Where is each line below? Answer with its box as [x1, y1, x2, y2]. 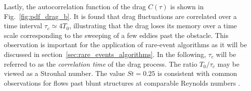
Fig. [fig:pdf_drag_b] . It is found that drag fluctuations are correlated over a [4, 11, 237, 21]
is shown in [170, 1, 204, 11]
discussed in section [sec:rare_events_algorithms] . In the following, [4, 49, 206, 59]
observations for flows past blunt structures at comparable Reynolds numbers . [4, 77, 240, 88]
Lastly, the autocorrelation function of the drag [4, 1, 146, 11]
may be [217, 58, 240, 69]
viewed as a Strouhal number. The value [4, 68, 125, 78]
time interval [4, 20, 42, 31]
